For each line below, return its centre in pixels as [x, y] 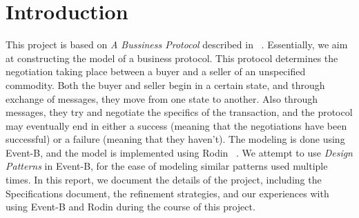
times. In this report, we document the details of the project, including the [164, 180]
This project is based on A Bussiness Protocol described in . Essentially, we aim [177, 44]
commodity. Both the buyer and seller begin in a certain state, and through [165, 85]
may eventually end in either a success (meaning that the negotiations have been [176, 125]
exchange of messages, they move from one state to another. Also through [162, 98]
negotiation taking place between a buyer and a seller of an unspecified [156, 71]
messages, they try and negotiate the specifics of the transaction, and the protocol [179, 112]
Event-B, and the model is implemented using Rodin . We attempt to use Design [179, 152]
